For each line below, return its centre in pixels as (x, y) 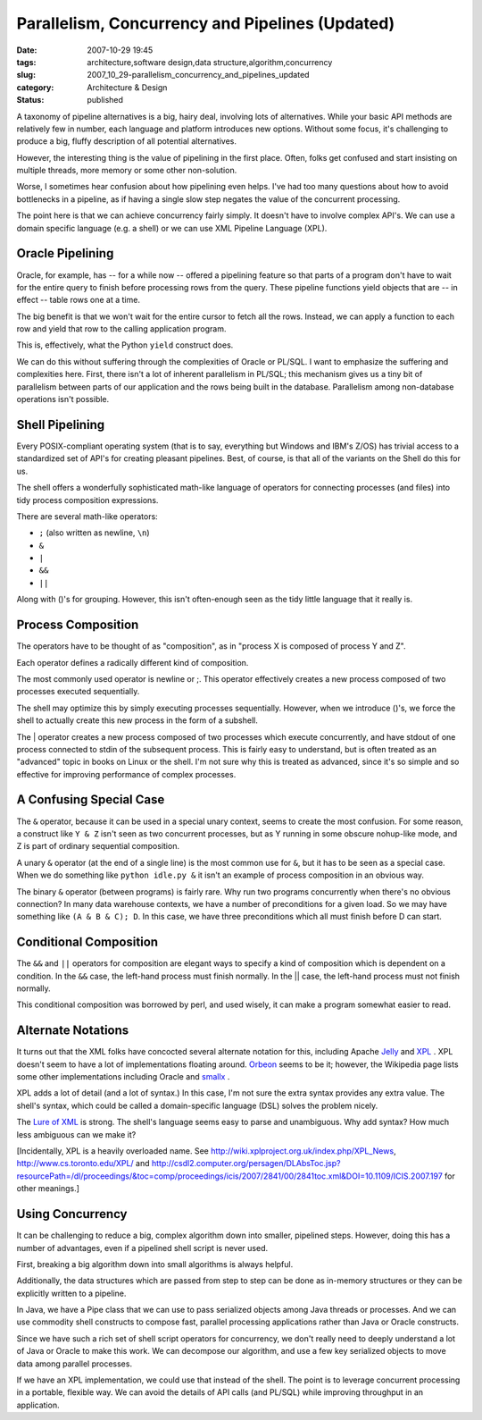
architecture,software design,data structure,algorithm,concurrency (210, 62)
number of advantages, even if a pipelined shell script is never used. (142, 1248)
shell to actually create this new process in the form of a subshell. (137, 720)
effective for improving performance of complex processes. (126, 774)
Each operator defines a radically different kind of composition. (133, 662)
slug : (26, 75)
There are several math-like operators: (87, 516)
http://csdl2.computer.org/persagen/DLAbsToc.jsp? (246, 1164)
